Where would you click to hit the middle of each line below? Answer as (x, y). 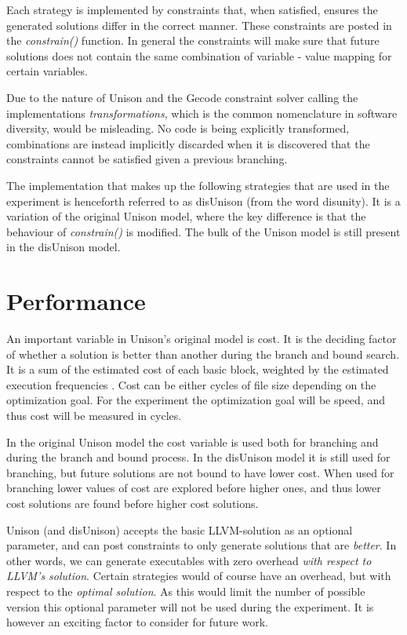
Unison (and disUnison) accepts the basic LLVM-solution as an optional (180, 529)
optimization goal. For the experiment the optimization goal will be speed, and (196, 400)
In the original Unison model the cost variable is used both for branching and (193, 442)
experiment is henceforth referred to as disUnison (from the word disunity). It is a (203, 201)
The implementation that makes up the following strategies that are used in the (198, 185)
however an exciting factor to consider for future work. (137, 622)
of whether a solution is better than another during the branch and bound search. (203, 354)
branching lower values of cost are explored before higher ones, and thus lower (194, 488)
